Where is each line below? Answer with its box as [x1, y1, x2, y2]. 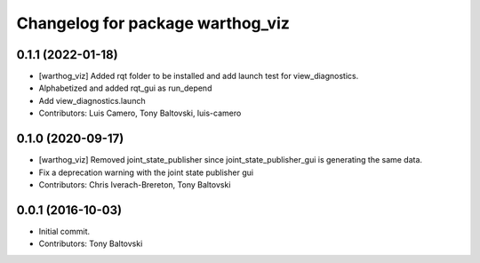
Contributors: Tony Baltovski [38, 238, 143, 249]
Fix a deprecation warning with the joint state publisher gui [38, 167, 253, 178]
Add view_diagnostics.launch [38, 95, 146, 106]
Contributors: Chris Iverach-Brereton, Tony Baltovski [38, 179, 231, 190]
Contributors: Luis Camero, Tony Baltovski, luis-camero [38, 108, 242, 119]
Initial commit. [38, 226, 91, 236]
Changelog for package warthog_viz [16, 13, 291, 33]
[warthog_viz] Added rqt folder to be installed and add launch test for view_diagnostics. [38, 71, 359, 82]
